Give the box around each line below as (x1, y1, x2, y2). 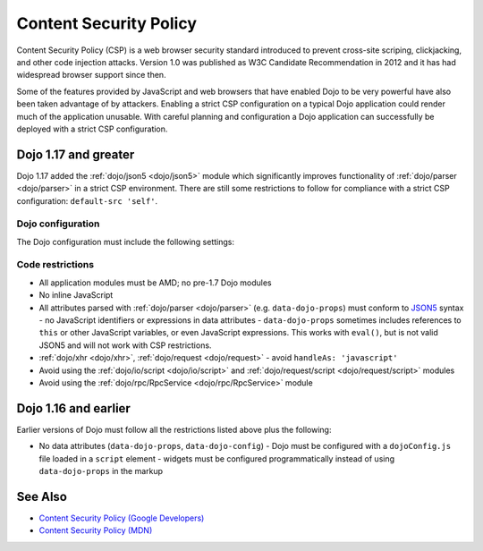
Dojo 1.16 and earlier (16, 401, 131, 416)
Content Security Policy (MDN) (38, 525, 153, 536)
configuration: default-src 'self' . (16, 195, 158, 206)
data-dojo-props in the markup (38, 466, 164, 477)
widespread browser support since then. (16, 70, 166, 81)
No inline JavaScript (38, 290, 114, 301)
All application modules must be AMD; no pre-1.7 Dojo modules (38, 277, 272, 288)
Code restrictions (16, 259, 94, 271)
